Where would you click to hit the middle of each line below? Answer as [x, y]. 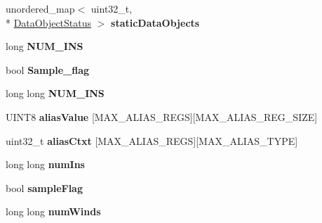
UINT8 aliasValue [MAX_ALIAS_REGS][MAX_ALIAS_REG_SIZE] [162, 116]
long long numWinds [53, 211]
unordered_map [40, 8]
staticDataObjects [155, 22]
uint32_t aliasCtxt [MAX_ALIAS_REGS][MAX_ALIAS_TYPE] [152, 140]
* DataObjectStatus [49, 22]
